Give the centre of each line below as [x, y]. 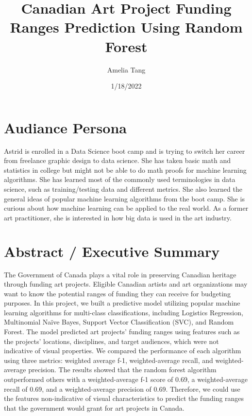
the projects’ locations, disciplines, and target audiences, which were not [111, 341]
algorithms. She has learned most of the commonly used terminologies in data [120, 179]
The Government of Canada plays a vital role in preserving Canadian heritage [120, 274]
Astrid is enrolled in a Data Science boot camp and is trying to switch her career [125, 151]
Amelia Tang [126, 69]
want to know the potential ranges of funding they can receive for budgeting [117, 293]
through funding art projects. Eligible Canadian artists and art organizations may [126, 284]
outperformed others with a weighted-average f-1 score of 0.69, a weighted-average [126, 379]
